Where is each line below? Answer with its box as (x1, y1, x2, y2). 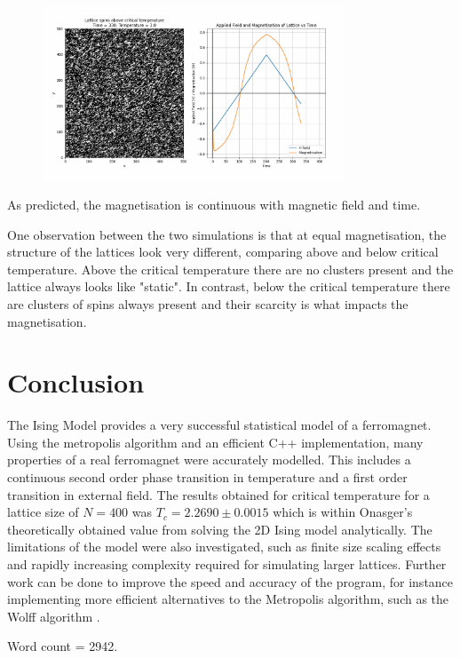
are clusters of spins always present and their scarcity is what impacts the (7, 294, 408, 313)
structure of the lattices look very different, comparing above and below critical (7, 242, 439, 261)
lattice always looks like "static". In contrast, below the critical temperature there (7, 277, 450, 296)
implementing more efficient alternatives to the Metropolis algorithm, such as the (7, 590, 449, 608)
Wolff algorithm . (7, 606, 100, 625)
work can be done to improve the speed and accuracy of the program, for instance (7, 572, 454, 591)
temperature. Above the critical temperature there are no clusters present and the (7, 259, 454, 278)
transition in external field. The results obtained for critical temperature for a (7, 485, 430, 503)
